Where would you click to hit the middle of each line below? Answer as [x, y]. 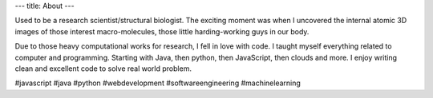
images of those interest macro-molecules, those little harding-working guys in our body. [162, 31]
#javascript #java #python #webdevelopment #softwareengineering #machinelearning [158, 83]
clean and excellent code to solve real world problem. [103, 69]
